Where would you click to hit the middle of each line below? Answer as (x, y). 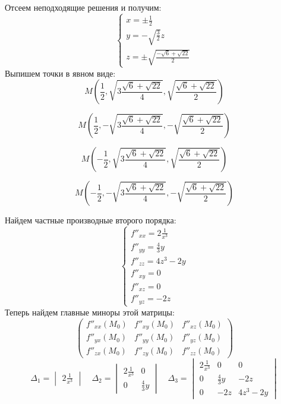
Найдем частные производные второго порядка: (91, 220)
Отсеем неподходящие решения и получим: (83, 7)
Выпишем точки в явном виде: (60, 73)
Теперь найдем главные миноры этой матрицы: (90, 312)
